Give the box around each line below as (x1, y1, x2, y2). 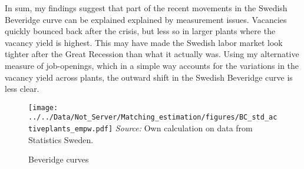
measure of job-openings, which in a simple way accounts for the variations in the (5, 59, 299, 71)
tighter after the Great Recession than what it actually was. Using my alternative (5, 48, 299, 60)
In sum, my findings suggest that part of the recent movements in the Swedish (5, 2, 288, 14)
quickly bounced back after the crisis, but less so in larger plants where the (5, 25, 276, 37)
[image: (28, 103, 58, 112)
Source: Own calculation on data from (115, 122, 253, 134)
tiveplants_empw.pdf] (28, 125, 113, 134)
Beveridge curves (28, 153, 89, 165)
